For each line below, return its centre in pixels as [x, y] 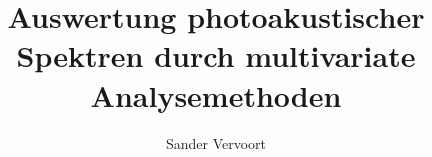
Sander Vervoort [216, 142]
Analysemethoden [216, 94]
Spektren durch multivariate [216, 55]
